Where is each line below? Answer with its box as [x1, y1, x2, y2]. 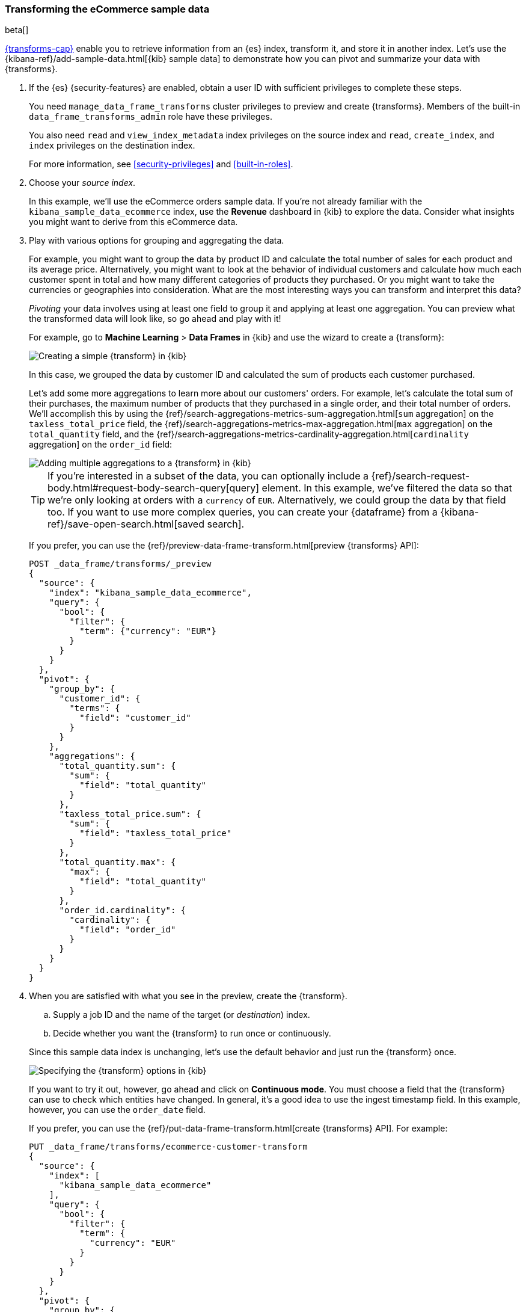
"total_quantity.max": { [59, 857, 176, 867]
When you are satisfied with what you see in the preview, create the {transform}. [29, 991, 347, 1002]
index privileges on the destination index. [29, 140, 195, 151]
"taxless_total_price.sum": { [59, 809, 201, 819]
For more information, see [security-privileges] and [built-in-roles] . [29, 159, 293, 170]
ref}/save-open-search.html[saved [47, 518, 204, 531]
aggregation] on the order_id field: [29, 439, 173, 450]
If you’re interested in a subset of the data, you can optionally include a [47, 470, 369, 482]
